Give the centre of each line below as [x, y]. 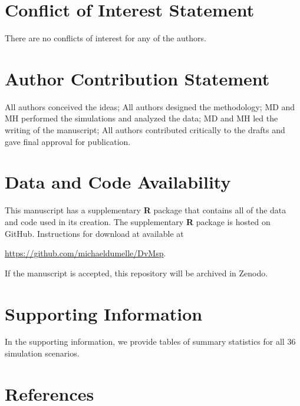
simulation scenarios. [42, 353]
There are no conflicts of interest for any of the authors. [106, 38]
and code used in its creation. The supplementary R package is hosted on [138, 221]
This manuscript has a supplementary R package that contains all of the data [146, 210]
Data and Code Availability [118, 182]
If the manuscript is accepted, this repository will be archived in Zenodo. [136, 273]
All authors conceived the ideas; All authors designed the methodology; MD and [150, 106]
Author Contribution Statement [137, 78]
